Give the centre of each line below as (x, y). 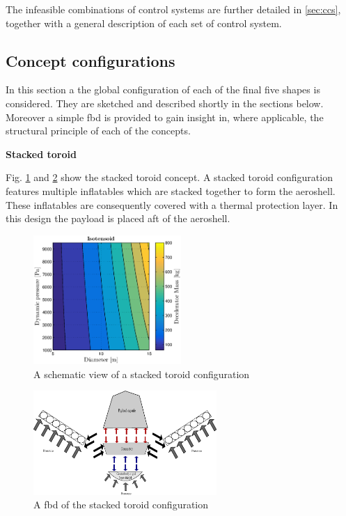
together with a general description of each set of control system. (144, 23)
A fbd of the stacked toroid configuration (121, 505)
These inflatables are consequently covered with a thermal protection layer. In (172, 204)
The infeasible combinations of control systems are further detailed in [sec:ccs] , (173, 9)
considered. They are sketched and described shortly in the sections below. (165, 103)
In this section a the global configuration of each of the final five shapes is (163, 89)
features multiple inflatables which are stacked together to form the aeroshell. (171, 190)
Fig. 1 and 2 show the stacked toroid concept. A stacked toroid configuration (169, 177)
